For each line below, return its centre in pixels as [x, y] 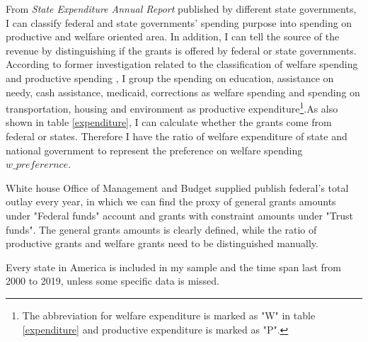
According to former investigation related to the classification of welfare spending [182, 64]
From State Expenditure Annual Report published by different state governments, [181, 8]
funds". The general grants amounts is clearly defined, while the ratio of [161, 229]
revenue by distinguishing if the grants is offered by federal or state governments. [181, 50]
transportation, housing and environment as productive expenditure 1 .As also [172, 107]
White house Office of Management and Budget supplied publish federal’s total [177, 187]
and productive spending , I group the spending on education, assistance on [170, 78]
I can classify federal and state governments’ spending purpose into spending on [179, 22]
